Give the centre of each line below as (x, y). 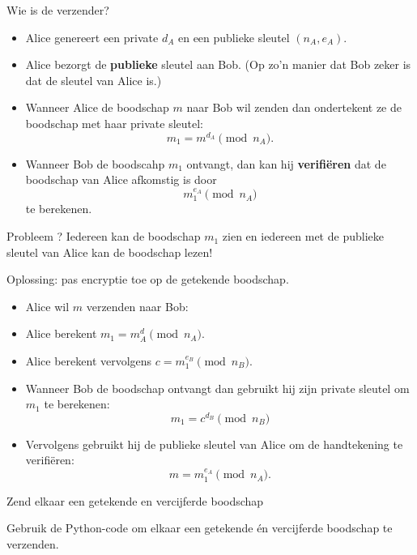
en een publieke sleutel (234, 37)
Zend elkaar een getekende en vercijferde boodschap (135, 500)
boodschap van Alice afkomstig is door (121, 179)
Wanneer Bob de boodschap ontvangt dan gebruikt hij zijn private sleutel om (217, 388)
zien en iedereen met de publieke (303, 236)
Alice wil (47, 306)
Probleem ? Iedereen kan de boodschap (104, 236)
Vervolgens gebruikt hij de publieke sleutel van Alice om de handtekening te (214, 444)
